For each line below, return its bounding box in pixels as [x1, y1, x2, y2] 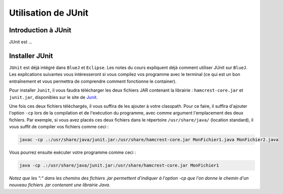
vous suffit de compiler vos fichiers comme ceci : [9, 124, 109, 130]
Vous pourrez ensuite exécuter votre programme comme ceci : [9, 149, 136, 155]
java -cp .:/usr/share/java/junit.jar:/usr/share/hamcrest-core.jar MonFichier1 [19, 163, 219, 169]
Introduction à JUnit [9, 26, 71, 34]
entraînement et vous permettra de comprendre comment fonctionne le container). [9, 78, 177, 84]
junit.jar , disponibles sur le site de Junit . [9, 94, 98, 100]
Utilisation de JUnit [9, 7, 88, 18]
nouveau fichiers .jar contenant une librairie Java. [9, 182, 111, 188]
